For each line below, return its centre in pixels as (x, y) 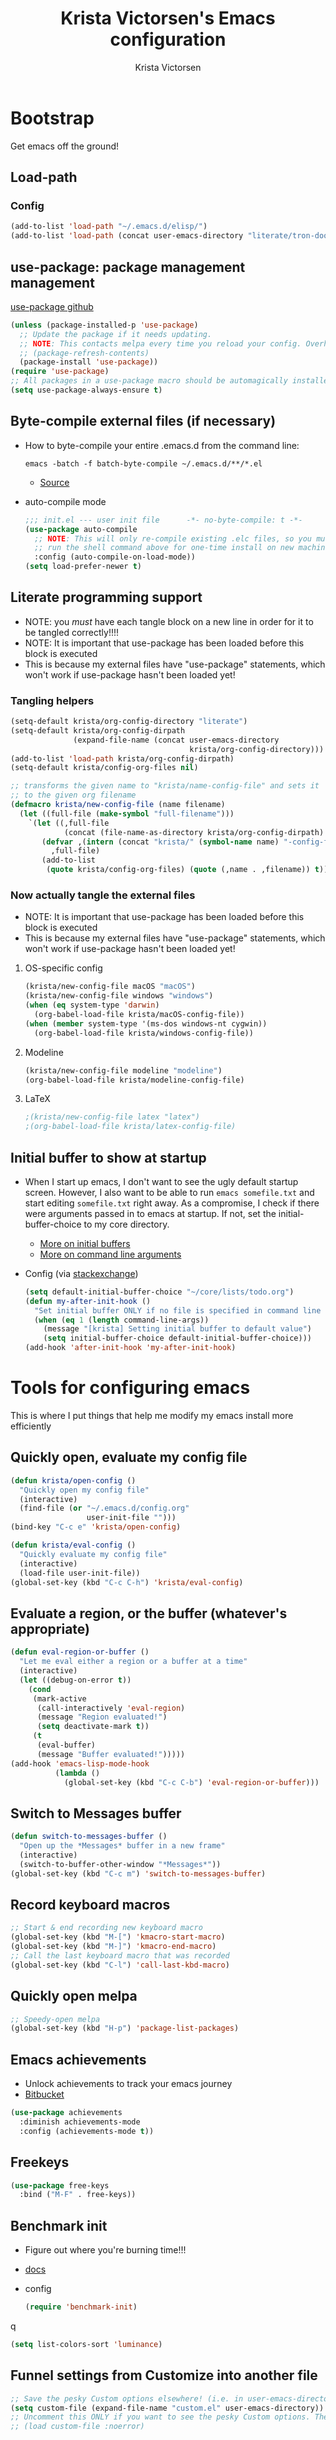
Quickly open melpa (74, 1996)
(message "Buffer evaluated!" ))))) (111, 1754)
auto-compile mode (65, 501)
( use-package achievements (66, 2113)
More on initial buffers (85, 1243)
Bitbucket (44, 2094)
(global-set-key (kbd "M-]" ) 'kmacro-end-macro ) (113, 1947)
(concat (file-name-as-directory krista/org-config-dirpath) (194, 832)
